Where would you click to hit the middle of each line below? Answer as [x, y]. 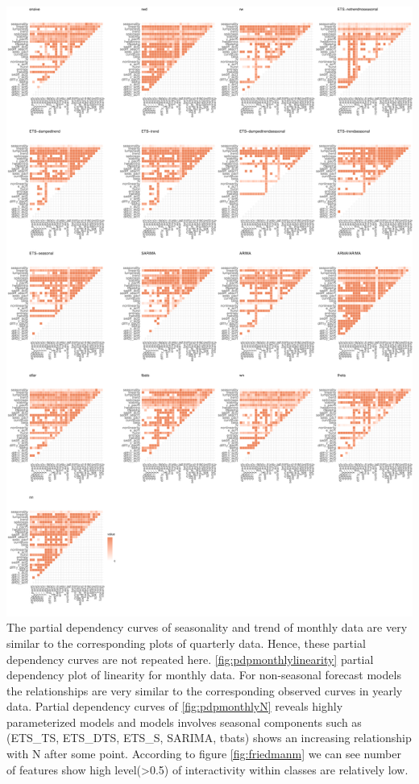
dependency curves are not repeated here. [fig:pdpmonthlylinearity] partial [190, 659]
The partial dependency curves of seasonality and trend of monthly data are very [207, 627]
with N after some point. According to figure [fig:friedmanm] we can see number [204, 754]
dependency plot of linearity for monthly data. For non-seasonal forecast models [204, 675]
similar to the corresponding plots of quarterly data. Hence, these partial [186, 643]
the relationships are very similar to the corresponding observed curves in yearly [205, 690]
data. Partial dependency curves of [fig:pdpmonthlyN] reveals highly [175, 706]
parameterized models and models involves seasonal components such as [184, 722]
